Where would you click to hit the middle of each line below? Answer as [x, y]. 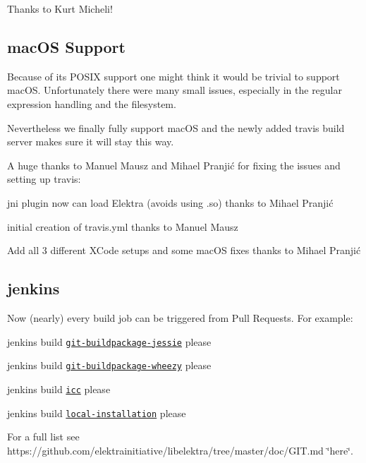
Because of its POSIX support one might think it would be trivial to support [173, 76]
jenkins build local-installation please [97, 413]
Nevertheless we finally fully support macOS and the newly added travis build [176, 127]
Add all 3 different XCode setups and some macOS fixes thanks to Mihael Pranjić [184, 250]
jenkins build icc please [59, 389]
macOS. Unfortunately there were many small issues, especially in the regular [175, 90]
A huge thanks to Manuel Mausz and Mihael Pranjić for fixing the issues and [174, 165]
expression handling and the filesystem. [92, 103]
